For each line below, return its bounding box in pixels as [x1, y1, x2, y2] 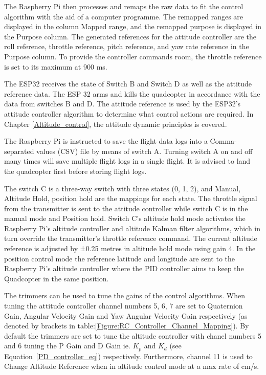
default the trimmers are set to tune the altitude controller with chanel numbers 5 [4, 330, 261, 341]
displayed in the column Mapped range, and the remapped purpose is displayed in [4, 21, 261, 32]
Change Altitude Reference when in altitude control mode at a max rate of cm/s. [4, 361, 259, 371]
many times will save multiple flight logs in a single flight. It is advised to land [4, 156, 251, 166]
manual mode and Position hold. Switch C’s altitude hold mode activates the [4, 213, 246, 224]
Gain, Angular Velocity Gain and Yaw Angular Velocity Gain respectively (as [4, 310, 248, 321]
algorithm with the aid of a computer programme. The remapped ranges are [4, 11, 243, 21]
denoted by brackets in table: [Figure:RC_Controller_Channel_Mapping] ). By [4, 320, 249, 331]
